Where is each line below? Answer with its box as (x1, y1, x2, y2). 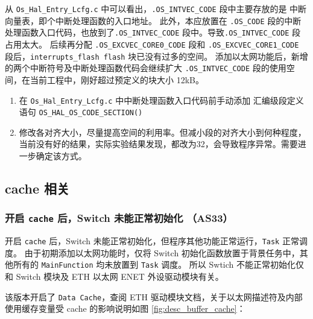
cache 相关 (5, 179, 70, 198)
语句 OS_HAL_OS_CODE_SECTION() (19, 106, 143, 118)
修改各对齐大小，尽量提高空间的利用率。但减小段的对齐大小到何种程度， (19, 125, 306, 138)
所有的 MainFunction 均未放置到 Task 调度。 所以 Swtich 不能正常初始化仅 (13, 258, 305, 271)
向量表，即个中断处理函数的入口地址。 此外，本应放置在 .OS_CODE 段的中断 (5, 14, 302, 27)
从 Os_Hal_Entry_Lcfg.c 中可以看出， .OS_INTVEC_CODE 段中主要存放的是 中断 (5, 2, 307, 14)
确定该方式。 (36, 150, 87, 162)
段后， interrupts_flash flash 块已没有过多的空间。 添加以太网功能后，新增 (5, 49, 308, 62)
